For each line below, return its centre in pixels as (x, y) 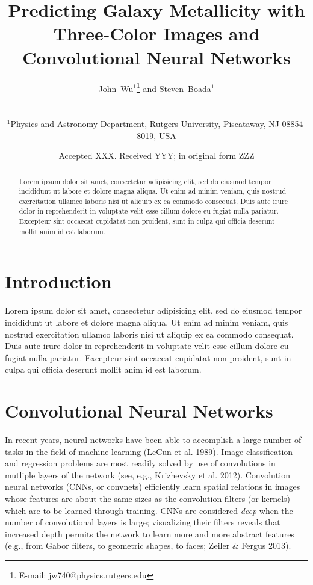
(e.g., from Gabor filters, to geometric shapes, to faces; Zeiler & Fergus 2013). (148, 546)
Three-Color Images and (156, 33)
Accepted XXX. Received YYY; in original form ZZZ (156, 156)
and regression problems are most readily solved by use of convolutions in (140, 463)
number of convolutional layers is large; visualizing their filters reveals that (143, 522)
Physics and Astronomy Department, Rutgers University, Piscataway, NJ (145, 123)
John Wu (116, 88)
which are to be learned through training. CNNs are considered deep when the (149, 510)
